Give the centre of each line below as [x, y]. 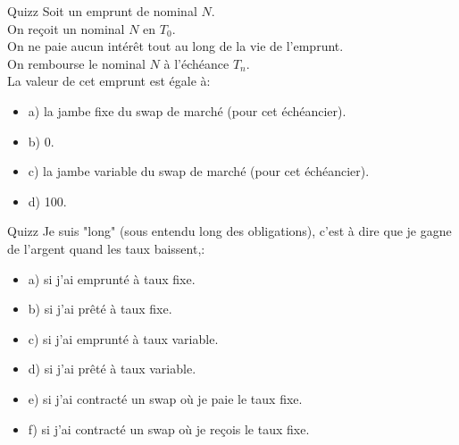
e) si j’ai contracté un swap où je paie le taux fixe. [165, 398]
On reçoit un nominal [66, 28]
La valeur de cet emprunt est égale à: [109, 81]
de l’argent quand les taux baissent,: [106, 248]
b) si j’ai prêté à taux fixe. [100, 309]
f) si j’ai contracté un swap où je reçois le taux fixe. [169, 428]
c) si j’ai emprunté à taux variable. [123, 338]
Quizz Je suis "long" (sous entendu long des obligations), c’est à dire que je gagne [229, 231]
